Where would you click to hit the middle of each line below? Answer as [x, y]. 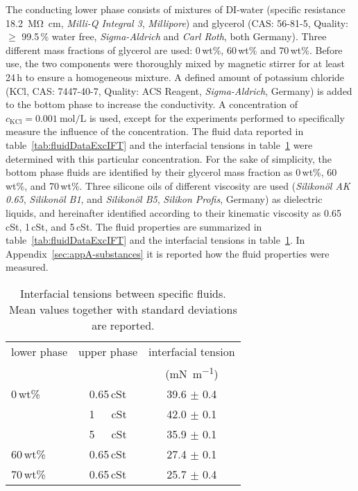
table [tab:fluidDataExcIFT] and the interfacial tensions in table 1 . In [155, 240]
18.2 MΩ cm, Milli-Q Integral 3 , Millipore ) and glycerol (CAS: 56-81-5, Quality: [177, 23]
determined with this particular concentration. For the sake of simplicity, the [169, 158]
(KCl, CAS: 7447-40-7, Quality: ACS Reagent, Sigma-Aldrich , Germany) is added [179, 90]
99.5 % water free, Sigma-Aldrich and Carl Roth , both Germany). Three [174, 36]
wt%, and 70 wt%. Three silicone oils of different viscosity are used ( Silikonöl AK [178, 185]
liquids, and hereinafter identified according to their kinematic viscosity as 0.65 [173, 212]
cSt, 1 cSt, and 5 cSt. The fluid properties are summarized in [134, 226]
